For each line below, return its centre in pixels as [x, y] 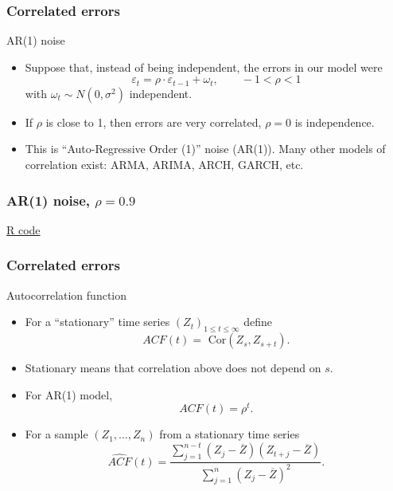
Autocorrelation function [67, 295]
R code [23, 229]
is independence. [335, 122]
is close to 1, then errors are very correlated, [154, 122]
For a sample [56, 434]
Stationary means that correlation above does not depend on [173, 368]
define [258, 322]
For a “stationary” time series [97, 322]
